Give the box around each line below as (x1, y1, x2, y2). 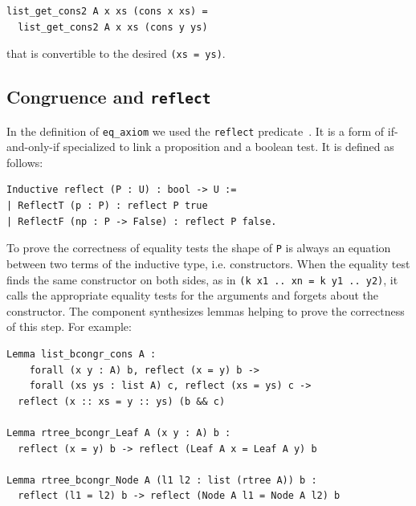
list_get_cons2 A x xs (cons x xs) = (6, 6, 208, 17)
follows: (6, 153, 43, 170)
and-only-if (6, 138, 60, 155)
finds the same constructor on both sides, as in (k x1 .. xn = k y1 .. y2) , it (6, 271, 398, 288)
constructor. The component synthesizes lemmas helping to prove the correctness (6, 302, 405, 319)
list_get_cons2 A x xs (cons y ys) (18, 21, 208, 33)
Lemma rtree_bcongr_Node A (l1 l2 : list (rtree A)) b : (6, 474, 317, 486)
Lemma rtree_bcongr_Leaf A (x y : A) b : (6, 426, 231, 439)
